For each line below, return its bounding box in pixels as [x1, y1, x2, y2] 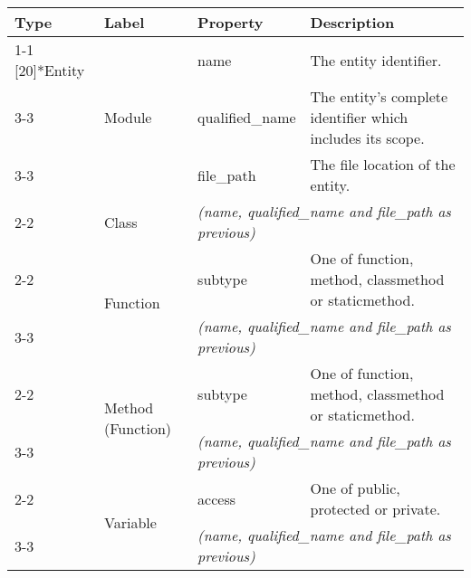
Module [104, 107, 152, 128]
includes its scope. [310, 128, 425, 148]
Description [310, 12, 395, 33]
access [197, 488, 236, 509]
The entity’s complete [310, 86, 448, 107]
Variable [104, 511, 157, 533]
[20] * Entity [14, 60, 85, 81]
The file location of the [310, 154, 456, 175]
